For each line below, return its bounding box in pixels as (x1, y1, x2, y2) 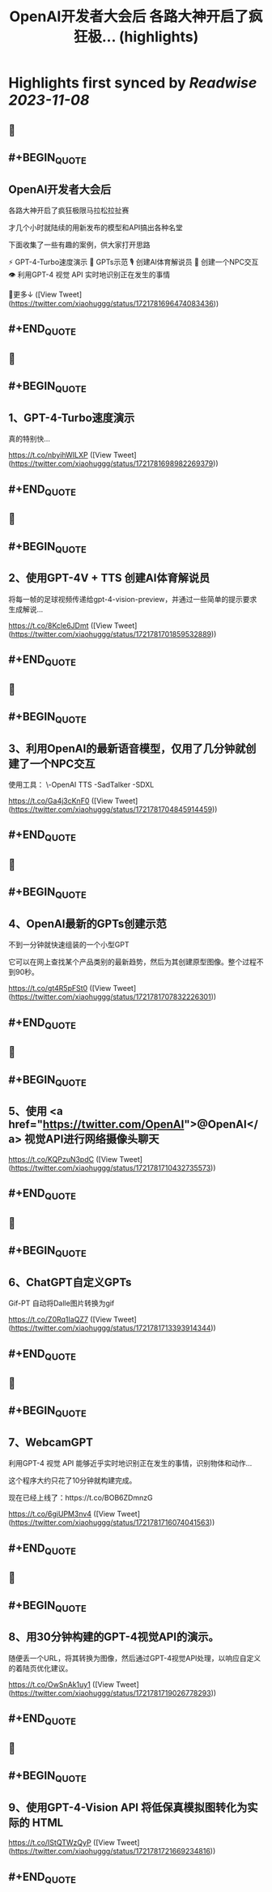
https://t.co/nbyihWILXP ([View (8, 451, 112, 460)
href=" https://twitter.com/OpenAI (8, 1117, 185, 1131)
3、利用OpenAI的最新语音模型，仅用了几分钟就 (8, 741, 246, 755)
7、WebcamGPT (8, 1436, 94, 1450)
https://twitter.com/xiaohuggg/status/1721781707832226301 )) (11, 992, 217, 1002)
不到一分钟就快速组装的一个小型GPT (8, 940, 130, 950)
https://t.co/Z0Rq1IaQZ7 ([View (8, 1314, 112, 1325)
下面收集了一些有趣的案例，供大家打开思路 (8, 240, 151, 250)
